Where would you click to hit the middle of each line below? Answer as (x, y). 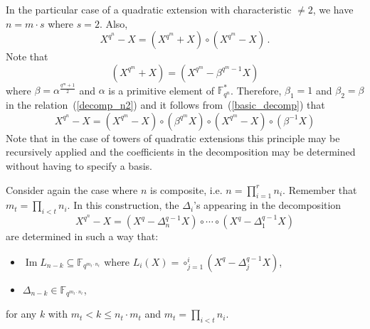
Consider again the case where (72, 189)
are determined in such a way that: (82, 236)
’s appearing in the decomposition (268, 205)
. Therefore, (256, 90)
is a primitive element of (161, 90)
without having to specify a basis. (79, 165)
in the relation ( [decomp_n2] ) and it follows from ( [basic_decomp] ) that (165, 105)
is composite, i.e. (186, 189)
